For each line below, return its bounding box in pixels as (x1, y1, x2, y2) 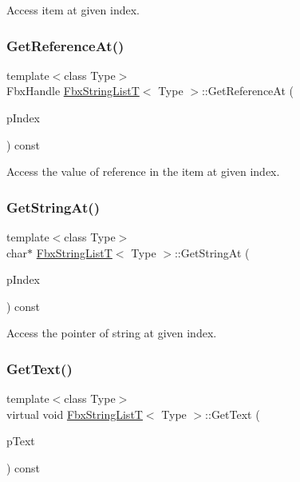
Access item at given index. (6, 2, 140, 18)
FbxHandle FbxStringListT (6, 82, 140, 99)
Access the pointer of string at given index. (6, 325, 217, 341)
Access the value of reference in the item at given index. (6, 163, 280, 180)
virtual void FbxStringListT (6, 405, 143, 422)
